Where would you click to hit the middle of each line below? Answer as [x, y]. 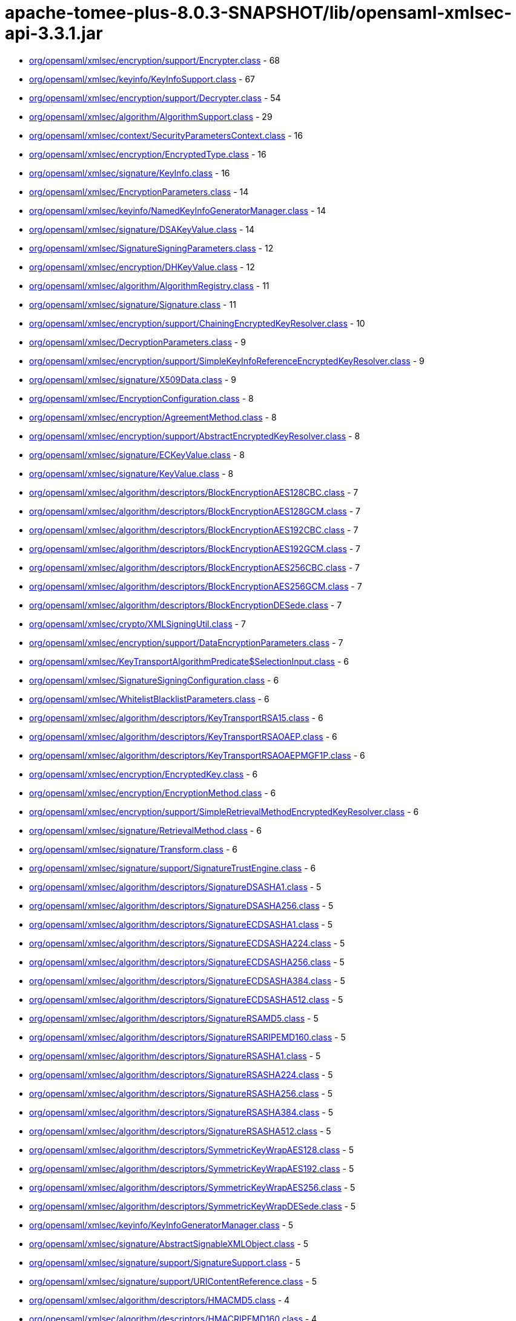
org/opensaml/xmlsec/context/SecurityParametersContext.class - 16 [166, 135]
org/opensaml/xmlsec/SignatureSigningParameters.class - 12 [151, 248]
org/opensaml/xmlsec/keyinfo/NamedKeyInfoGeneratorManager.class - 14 [177, 210]
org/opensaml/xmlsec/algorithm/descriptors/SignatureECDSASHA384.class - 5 [187, 980]
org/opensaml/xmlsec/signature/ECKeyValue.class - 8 [137, 454]
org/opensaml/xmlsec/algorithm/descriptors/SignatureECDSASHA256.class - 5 [187, 962]
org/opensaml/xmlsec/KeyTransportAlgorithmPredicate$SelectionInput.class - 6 [189, 661]
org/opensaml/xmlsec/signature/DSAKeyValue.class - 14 [142, 229]
